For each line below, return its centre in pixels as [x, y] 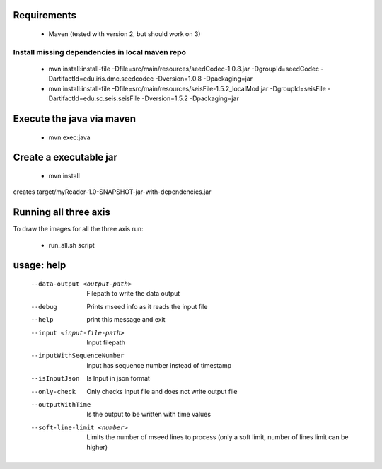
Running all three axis [62, 212]
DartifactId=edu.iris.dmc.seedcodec [101, 79]
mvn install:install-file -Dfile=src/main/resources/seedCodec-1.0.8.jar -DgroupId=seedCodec [184, 69]
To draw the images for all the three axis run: [79, 229]
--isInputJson [55, 379]
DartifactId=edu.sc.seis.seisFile [94, 98]
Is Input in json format [118, 378]
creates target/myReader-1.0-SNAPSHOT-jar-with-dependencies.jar [112, 192]
